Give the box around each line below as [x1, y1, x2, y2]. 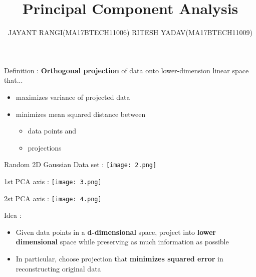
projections [28, 142, 62, 153]
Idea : [4, 210, 22, 220]
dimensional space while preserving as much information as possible [16, 236, 229, 247]
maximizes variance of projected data [16, 91, 130, 102]
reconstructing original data [16, 263, 101, 273]
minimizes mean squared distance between [16, 108, 146, 119]
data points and [28, 125, 77, 136]
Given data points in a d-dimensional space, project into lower [16, 226, 216, 237]
